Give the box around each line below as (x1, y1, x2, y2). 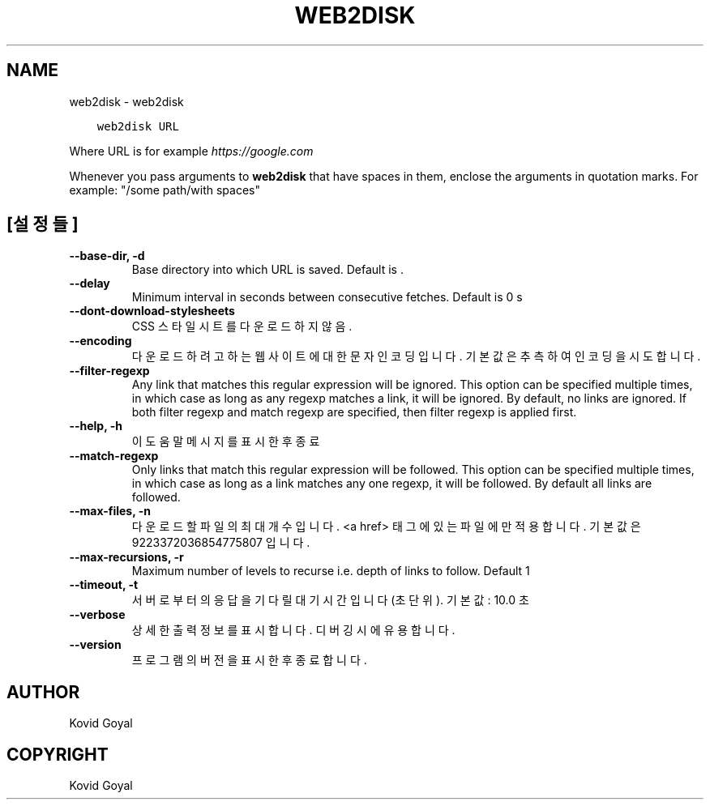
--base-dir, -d (69, 249, 145, 263)
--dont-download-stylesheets (69, 304, 235, 318)
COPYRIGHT (6, 744, 109, 765)
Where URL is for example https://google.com (69, 143, 314, 158)
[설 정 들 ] (6, 214, 79, 235)
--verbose (69, 608, 126, 622)
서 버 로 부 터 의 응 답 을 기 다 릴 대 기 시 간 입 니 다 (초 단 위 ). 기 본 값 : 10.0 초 (131, 593, 529, 608)
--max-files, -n (69, 504, 152, 518)
